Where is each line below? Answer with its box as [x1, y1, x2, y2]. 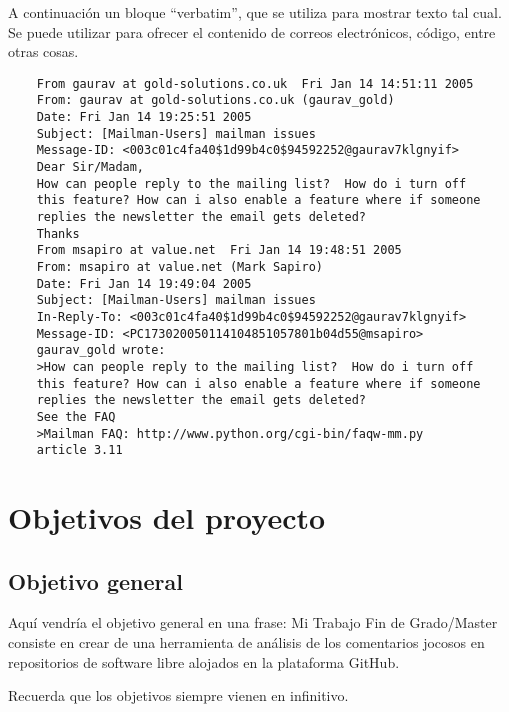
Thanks [36, 226, 80, 241]
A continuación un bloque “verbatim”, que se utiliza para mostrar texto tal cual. [8, 2, 502, 22]
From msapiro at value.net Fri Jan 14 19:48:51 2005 [36, 243, 402, 258]
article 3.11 [36, 443, 123, 458]
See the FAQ [36, 409, 116, 424]
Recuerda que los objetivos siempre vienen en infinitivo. [8, 685, 349, 706]
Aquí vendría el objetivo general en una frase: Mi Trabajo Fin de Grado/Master [8, 612, 498, 633]
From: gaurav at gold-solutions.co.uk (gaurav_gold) [36, 93, 395, 108]
